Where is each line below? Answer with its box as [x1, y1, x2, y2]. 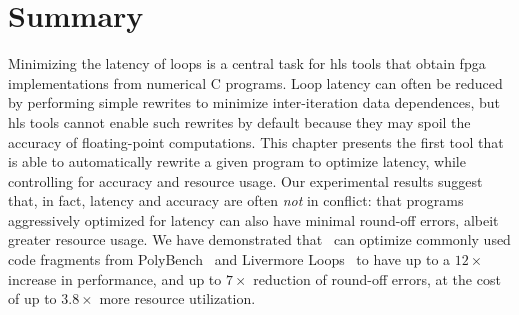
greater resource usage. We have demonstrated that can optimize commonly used [8, 229, 511, 250]
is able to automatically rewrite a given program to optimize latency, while [8, 151, 466, 172]
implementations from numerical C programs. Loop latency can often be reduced [8, 72, 503, 93]
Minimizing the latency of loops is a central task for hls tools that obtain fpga [8, 53, 486, 74]
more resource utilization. [99, 288, 256, 309]
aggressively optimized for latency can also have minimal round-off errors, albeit [8, 209, 499, 230]
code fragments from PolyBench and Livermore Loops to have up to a [8, 249, 451, 270]
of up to [8, 288, 57, 309]
